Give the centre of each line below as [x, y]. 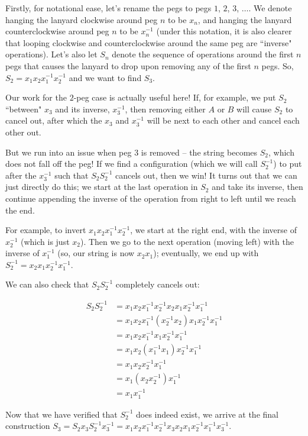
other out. [23, 132]
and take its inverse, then [257, 187]
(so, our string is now [96, 253]
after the [21, 175]
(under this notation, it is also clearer [224, 31]
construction [28, 426]
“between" [24, 109]
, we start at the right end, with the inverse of [213, 230]
